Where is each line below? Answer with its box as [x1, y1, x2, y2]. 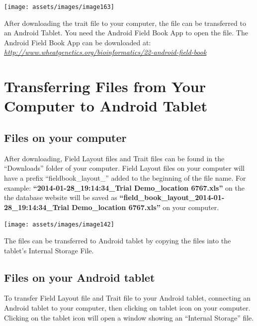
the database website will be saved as [4, 192, 117, 203]
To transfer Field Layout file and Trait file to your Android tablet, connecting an [4, 293, 251, 303]
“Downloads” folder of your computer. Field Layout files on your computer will [4, 163, 245, 173]
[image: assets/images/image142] [4, 221, 114, 228]
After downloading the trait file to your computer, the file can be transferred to [4, 17, 246, 28]
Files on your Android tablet [4, 269, 155, 285]
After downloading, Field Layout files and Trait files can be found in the [4, 153, 225, 163]
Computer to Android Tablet [4, 96, 208, 116]
